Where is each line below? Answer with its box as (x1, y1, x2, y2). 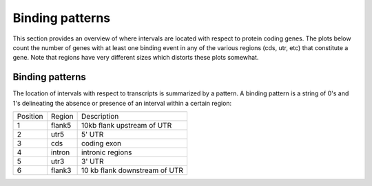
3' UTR (81, 156, 104, 166)
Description (81, 112, 119, 121)
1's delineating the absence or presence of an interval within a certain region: (12, 99, 232, 107)
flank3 (50, 165, 72, 175)
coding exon (81, 139, 122, 148)
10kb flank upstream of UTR (81, 121, 172, 130)
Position (17, 112, 43, 121)
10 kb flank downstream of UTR (81, 165, 184, 175)
